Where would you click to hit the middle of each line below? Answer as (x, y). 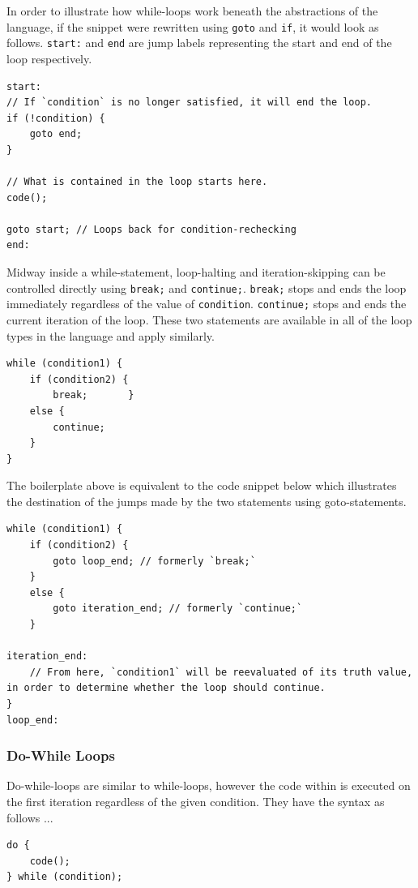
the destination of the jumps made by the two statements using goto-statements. (207, 501)
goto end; (56, 134)
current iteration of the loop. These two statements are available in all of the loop (209, 319)
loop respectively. (49, 58)
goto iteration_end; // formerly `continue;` (178, 609)
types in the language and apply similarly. (111, 335)
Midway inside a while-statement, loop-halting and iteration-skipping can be (196, 272)
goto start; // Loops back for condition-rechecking (151, 229)
